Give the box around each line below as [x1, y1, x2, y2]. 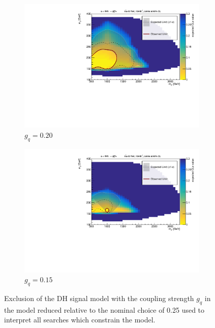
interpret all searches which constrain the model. [4, 314, 156, 325]
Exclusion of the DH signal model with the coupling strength [4, 293, 194, 303]
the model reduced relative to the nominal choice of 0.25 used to [4, 304, 205, 315]
